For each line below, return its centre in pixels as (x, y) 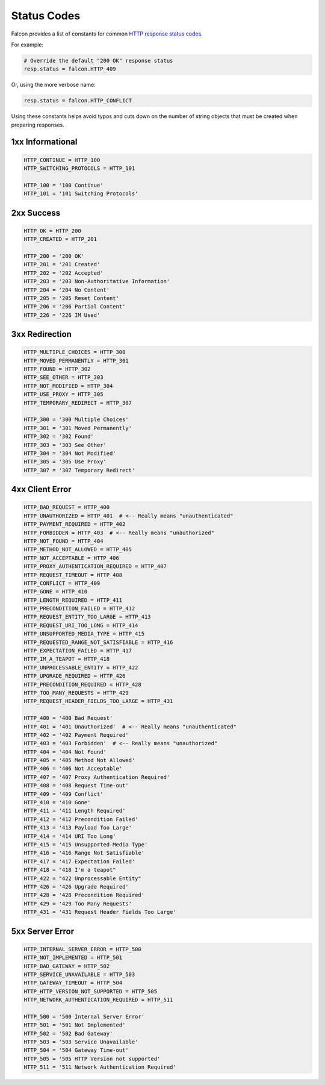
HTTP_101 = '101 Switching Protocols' (81, 194)
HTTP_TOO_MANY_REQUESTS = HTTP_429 (76, 693)
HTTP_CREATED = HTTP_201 (60, 239)
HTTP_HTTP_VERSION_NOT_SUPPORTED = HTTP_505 (91, 991)
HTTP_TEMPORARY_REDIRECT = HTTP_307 (78, 403)
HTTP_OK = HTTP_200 (52, 231)
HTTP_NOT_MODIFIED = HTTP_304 (68, 386)
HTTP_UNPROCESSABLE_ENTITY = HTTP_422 (81, 668)
